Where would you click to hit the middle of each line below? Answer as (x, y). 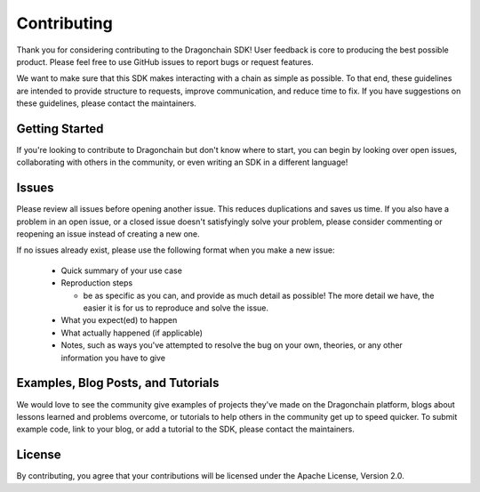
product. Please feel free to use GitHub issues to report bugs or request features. (165, 61)
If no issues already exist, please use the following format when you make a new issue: (176, 250)
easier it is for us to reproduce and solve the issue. (176, 308)
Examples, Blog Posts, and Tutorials (118, 383)
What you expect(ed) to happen (119, 320)
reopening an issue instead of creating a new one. (108, 234)
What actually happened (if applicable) (132, 333)
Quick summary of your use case (121, 270)
